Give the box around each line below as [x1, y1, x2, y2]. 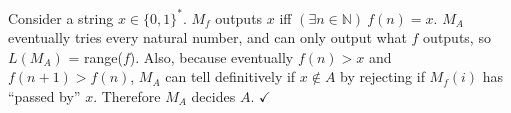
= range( [68, 46, 123, 67]
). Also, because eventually [129, 46, 294, 67]
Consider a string [8, 7, 114, 28]
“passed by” [8, 85, 81, 106]
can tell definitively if [165, 66, 296, 87]
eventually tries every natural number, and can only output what [8, 27, 407, 48]
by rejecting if [340, 66, 425, 87]
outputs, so [423, 27, 491, 48]
